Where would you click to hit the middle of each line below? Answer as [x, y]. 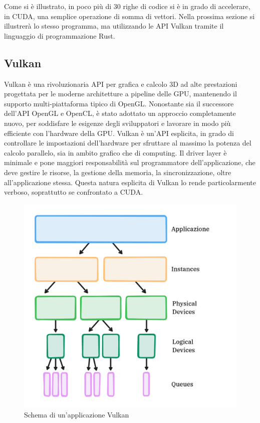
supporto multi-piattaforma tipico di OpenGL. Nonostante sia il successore [119, 103]
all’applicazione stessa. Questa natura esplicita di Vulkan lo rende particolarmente [130, 182]
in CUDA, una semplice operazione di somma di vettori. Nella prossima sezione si [129, 16]
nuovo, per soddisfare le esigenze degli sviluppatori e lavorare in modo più [117, 123]
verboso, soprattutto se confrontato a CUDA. [74, 192]
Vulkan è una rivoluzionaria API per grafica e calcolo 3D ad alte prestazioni [121, 84]
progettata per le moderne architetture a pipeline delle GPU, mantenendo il [120, 94]
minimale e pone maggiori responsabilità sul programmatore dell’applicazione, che [130, 162]
